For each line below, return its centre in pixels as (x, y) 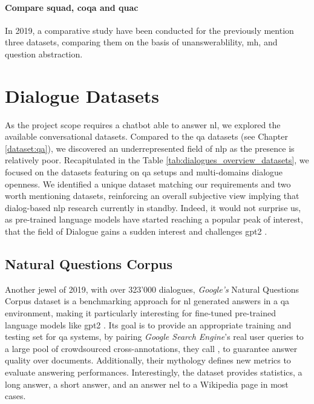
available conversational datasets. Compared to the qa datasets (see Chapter (147, 136)
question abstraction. (44, 54)
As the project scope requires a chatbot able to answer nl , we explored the (143, 124)
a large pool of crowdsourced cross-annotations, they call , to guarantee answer (151, 348)
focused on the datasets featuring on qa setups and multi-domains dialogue (144, 172)
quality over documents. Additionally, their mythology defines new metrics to (148, 360)
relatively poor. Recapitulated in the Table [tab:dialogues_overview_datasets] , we (157, 160)
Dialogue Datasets (82, 95)
